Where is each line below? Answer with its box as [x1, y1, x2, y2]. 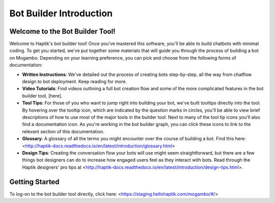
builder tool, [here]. [22, 92, 63, 99]
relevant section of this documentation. [22, 128, 104, 135]
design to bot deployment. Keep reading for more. [22, 79, 127, 85]
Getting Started [9, 177, 60, 186]
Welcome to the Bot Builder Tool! [9, 27, 116, 36]
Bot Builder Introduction [9, 8, 113, 19]
